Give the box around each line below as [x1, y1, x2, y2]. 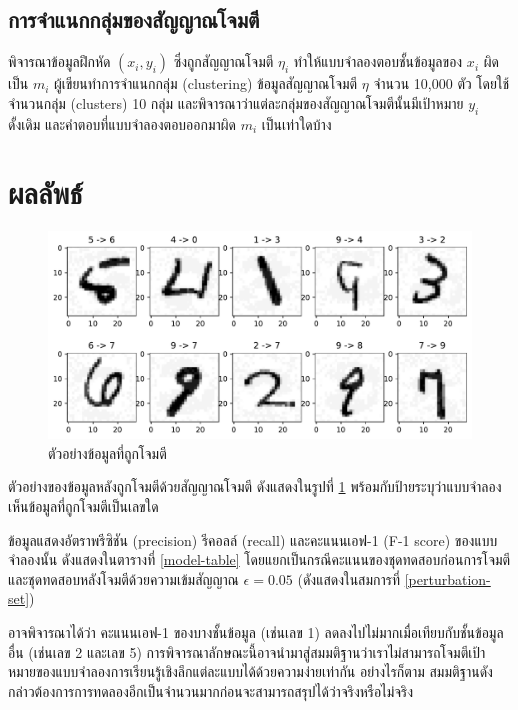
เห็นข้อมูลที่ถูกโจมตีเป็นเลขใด [8, 495, 159, 516]
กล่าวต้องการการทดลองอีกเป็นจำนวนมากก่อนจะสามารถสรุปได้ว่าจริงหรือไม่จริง [8, 680, 414, 701]
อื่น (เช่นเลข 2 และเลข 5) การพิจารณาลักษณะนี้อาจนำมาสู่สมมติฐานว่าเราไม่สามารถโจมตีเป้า [8, 641, 486, 662]
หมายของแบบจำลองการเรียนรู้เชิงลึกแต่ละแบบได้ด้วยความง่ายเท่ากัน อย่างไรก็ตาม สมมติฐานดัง [8, 661, 493, 682]
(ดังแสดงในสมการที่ [297, 568, 401, 589]
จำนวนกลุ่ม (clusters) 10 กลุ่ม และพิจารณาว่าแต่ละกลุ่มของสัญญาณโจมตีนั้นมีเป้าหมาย [8, 92, 464, 113]
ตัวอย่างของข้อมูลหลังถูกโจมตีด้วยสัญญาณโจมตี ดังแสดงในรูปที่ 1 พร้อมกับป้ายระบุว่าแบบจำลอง [8, 476, 502, 497]
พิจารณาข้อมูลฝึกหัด [8, 51, 111, 72]
